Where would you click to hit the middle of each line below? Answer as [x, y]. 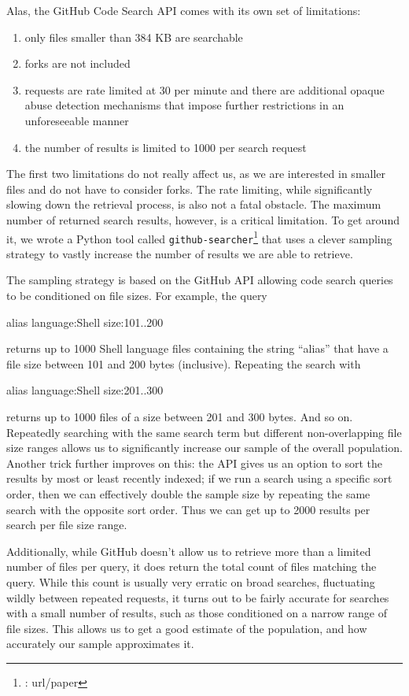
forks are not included [77, 63]
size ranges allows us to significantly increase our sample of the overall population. [204, 448]
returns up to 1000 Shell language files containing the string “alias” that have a [197, 348]
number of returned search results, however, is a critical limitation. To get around [203, 219]
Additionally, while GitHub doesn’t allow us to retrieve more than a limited [189, 551]
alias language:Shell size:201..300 [85, 390]
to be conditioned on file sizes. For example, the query [137, 296]
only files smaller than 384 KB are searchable [134, 37]
